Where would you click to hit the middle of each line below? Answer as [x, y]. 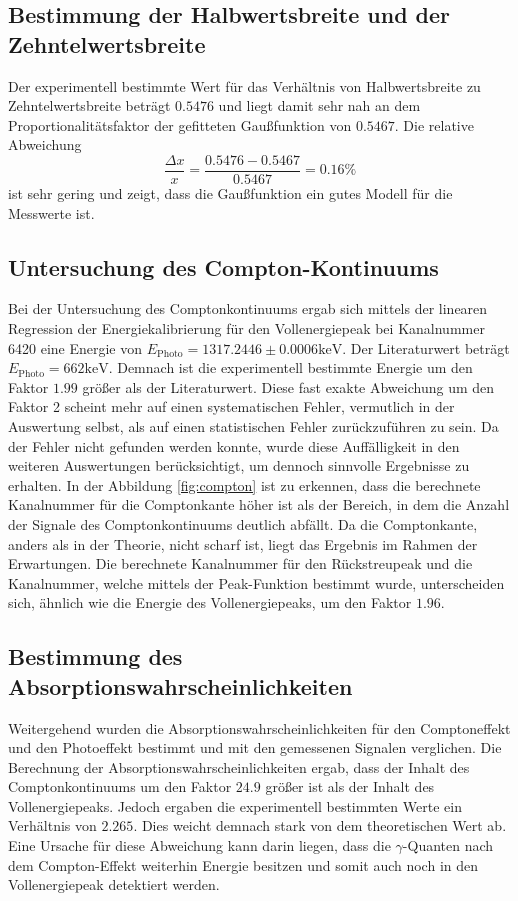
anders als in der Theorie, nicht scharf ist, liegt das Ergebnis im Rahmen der [243, 543]
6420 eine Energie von [75, 347]
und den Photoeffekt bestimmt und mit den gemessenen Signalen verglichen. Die [255, 747]
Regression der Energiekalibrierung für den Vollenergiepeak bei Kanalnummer [246, 328]
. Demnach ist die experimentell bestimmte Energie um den [290, 367]
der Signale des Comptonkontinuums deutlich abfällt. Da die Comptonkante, [243, 523]
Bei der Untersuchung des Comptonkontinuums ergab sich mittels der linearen [248, 308]
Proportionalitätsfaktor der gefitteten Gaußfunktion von [180, 124]
